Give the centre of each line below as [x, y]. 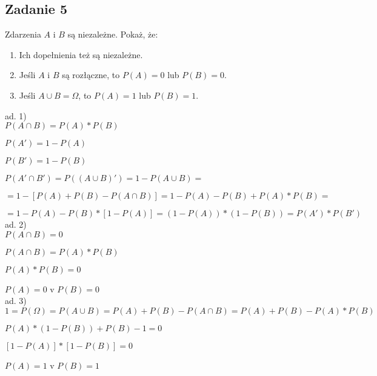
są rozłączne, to [91, 75]
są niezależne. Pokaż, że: [113, 34]
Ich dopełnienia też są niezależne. [81, 54]
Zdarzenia [23, 34]
